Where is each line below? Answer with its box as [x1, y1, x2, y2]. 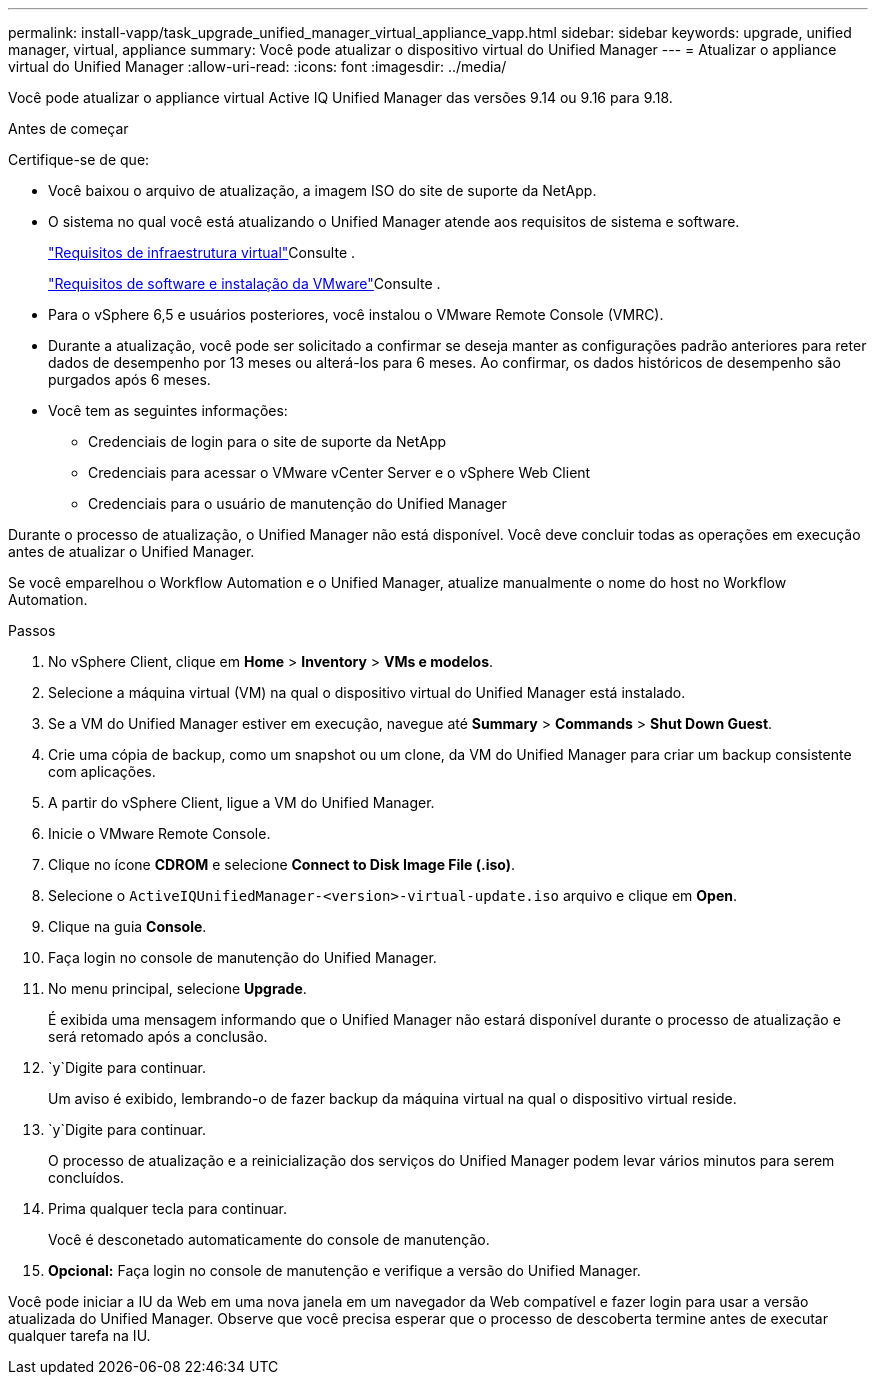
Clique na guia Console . [48, 918, 207, 935]
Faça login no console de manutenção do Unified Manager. [48, 949, 437, 966]
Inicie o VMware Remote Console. [48, 825, 271, 842]
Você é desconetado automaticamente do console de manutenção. [48, 1231, 490, 1248]
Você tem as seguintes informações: [48, 402, 288, 419]
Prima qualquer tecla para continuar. [48, 1200, 288, 1217]
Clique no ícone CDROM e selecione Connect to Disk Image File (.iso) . [48, 856, 516, 873]
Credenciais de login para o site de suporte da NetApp [88, 433, 447, 450]
